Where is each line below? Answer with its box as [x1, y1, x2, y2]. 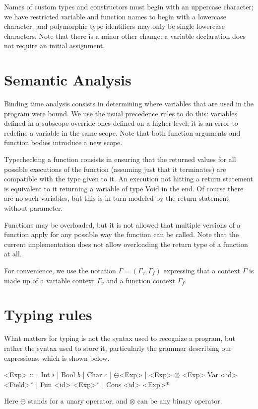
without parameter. [4, 203, 63, 213]
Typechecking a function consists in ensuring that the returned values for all [4, 154, 236, 164]
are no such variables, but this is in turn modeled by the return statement [4, 193, 229, 203]
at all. [4, 248, 22, 259]
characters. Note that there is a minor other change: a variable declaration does [4, 30, 246, 41]
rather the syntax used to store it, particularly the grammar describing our [4, 342, 232, 353]
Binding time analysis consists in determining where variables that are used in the [4, 98, 254, 109]
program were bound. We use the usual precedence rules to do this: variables [4, 108, 237, 118]
